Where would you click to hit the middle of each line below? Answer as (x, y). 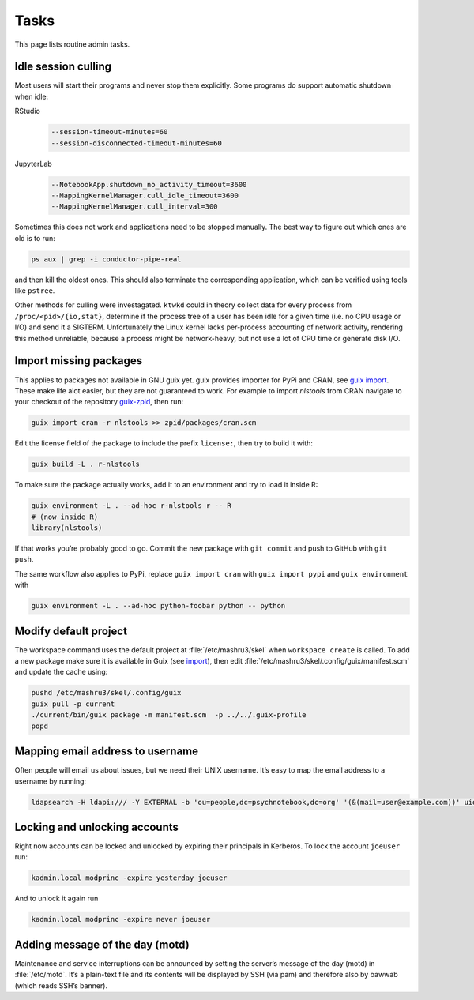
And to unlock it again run (56, 898)
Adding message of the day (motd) (102, 944)
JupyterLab (34, 164)
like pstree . (35, 291)
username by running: (51, 781)
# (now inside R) (65, 517)
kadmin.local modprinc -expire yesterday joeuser (129, 878)
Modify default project (71, 631)
